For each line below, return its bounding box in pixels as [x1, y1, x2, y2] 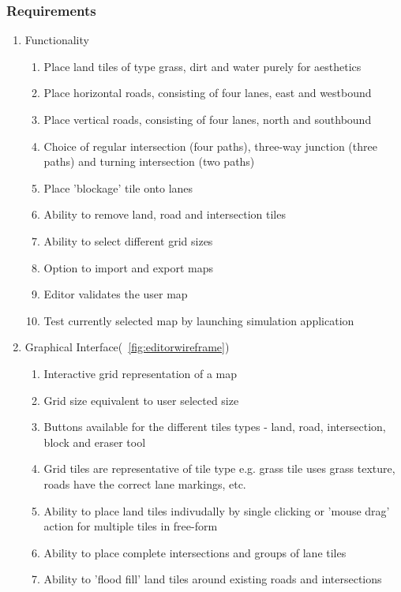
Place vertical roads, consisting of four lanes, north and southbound [43, 111, 372, 127]
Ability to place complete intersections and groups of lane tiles [43, 544, 347, 560]
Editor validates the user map [43, 286, 188, 302]
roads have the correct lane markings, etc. [43, 475, 246, 492]
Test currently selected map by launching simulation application [43, 312, 354, 328]
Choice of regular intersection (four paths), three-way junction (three [43, 137, 377, 154]
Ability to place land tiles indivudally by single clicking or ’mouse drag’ [43, 502, 390, 519]
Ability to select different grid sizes [43, 232, 213, 249]
